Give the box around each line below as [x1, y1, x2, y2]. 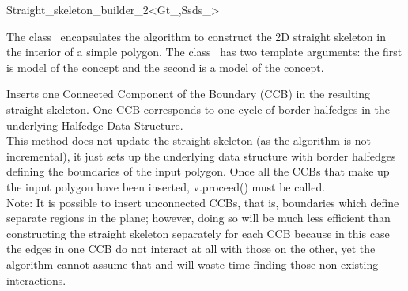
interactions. [6, 271, 66, 288]
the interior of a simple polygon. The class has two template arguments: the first [6, 43, 402, 60]
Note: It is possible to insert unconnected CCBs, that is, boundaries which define [6, 194, 399, 210]
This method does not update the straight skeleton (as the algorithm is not [6, 132, 371, 149]
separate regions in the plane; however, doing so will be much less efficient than [6, 210, 391, 226]
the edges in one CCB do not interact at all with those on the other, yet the [6, 240, 376, 257]
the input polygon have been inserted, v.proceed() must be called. [6, 178, 326, 195]
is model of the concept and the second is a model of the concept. [6, 59, 324, 75]
